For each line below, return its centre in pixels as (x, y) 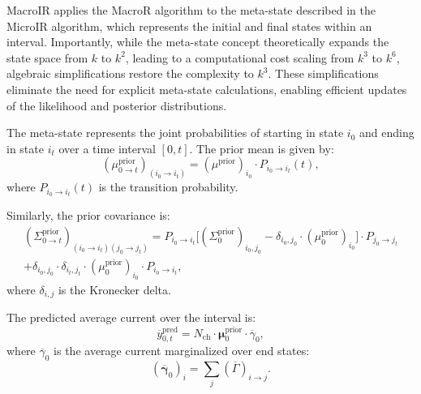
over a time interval (107, 148)
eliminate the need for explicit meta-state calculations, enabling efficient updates (207, 89)
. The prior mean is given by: (262, 148)
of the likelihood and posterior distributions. (117, 105)
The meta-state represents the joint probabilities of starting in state (175, 133)
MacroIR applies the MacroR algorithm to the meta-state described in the (191, 10)
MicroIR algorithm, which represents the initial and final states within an (189, 26)
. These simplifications (323, 73)
